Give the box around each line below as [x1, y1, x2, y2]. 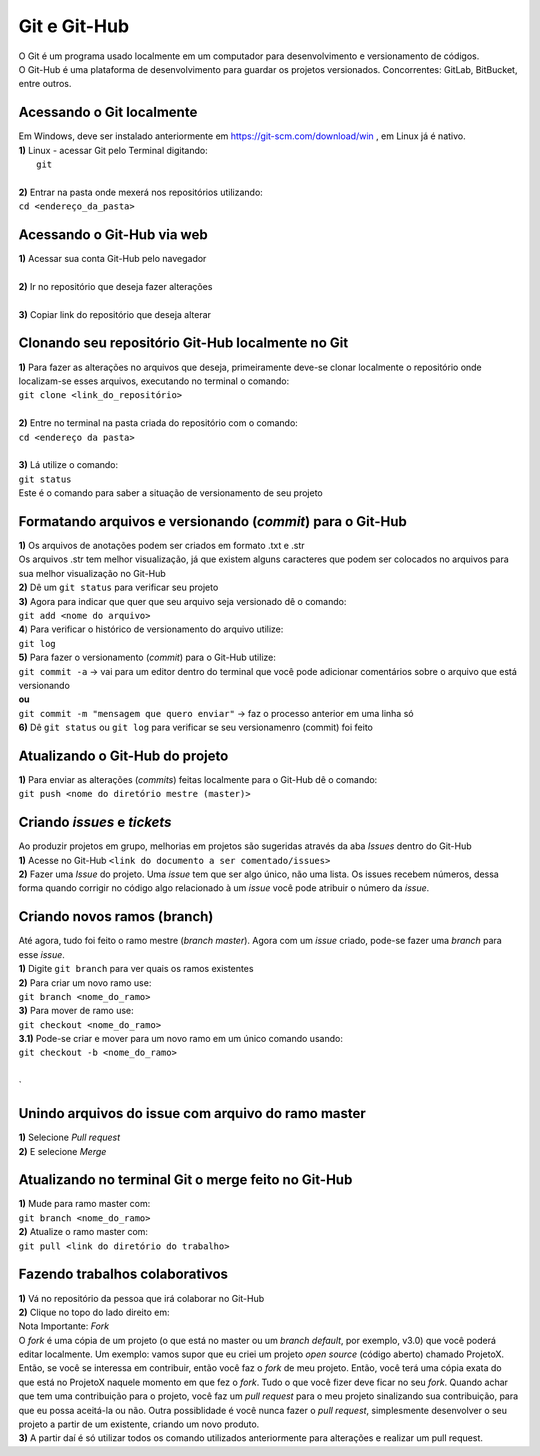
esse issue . [18, 948, 65, 960]
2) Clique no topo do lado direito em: [18, 1306, 170, 1318]
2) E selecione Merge [18, 1145, 107, 1157]
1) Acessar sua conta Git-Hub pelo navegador [18, 253, 207, 265]
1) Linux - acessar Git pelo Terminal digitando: [18, 144, 209, 156]
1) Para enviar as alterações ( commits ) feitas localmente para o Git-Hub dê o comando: [18, 773, 378, 785]
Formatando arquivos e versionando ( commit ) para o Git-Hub [18, 513, 407, 530]
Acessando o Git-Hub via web [18, 226, 209, 243]
